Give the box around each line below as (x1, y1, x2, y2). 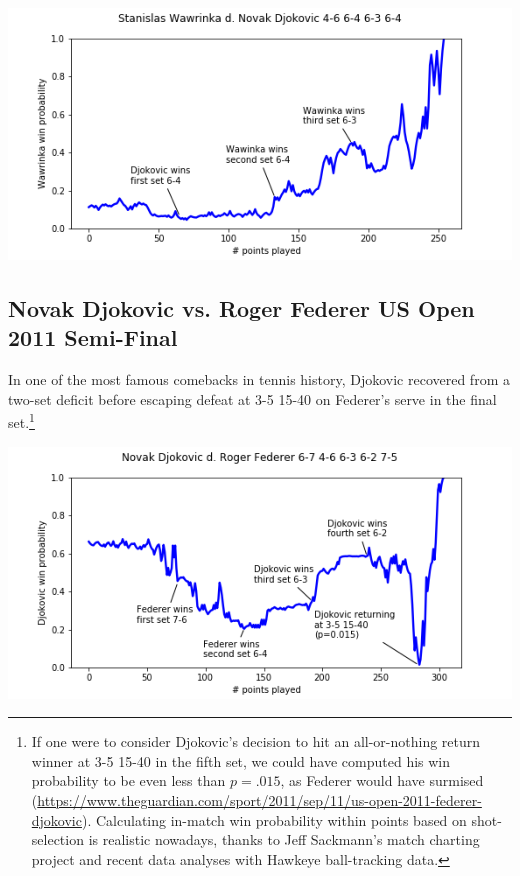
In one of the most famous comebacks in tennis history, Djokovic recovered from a (8, 369, 510, 390)
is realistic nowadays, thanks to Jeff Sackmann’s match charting (88, 829, 480, 850)
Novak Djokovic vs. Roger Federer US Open (8, 292, 475, 323)
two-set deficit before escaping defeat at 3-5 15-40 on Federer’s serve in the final (8, 388, 497, 409)
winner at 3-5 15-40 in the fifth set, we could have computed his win (31, 750, 451, 771)
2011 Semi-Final (8, 322, 178, 353)
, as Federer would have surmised (280, 770, 484, 791)
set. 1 (8, 409, 35, 433)
